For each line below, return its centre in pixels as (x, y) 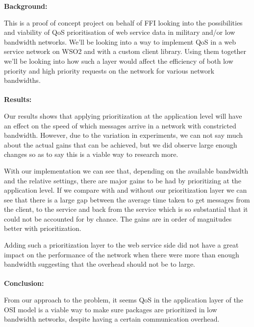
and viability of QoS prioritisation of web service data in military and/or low (120, 32)
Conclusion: (24, 283)
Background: (26, 6)
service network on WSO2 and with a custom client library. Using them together (125, 51)
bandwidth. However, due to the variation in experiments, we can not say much (124, 135)
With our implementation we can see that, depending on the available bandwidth (126, 170)
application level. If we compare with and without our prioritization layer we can (126, 190)
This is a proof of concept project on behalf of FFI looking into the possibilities (123, 22)
